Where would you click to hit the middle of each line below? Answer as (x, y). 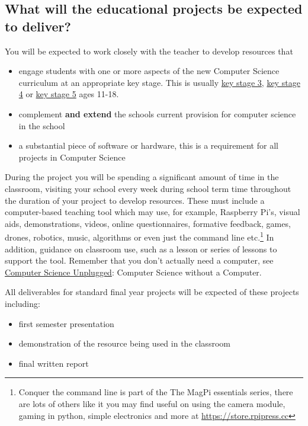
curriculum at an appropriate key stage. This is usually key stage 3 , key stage (159, 82)
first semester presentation (66, 323)
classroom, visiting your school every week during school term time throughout (148, 188)
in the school (42, 125)
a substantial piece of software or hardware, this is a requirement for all (148, 145)
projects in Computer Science (72, 157)
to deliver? (38, 26)
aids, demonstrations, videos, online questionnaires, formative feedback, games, (148, 223)
